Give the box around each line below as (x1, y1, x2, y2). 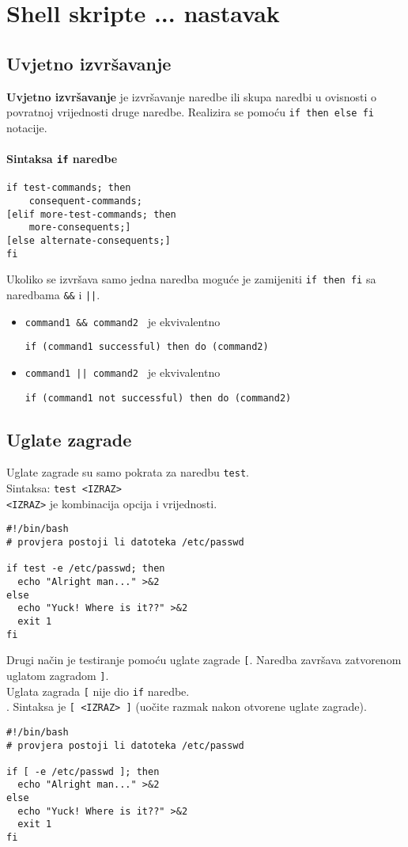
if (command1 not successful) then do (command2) (25, 392, 292, 404)
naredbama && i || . (6, 286, 100, 302)
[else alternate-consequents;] (6, 234, 171, 246)
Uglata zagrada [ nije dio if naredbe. (6, 682, 190, 699)
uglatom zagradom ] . (6, 667, 109, 683)
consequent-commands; (28, 195, 142, 207)
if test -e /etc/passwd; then (6, 563, 165, 575)
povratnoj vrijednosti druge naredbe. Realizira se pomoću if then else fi (6, 104, 374, 120)
